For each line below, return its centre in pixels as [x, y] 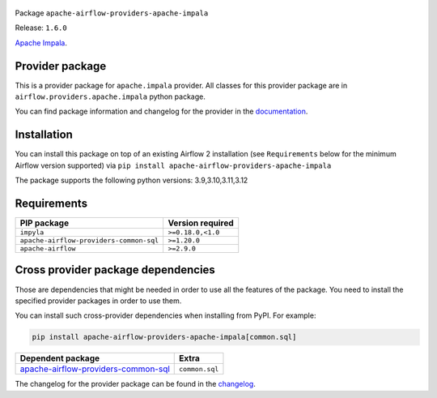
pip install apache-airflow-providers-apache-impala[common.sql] [164, 337]
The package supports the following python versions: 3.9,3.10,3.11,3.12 [132, 180]
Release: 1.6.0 [41, 28]
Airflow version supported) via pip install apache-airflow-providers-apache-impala [173, 165]
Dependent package [60, 358]
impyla [32, 232]
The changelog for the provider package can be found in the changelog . [136, 384]
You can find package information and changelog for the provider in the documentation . [161, 111]
